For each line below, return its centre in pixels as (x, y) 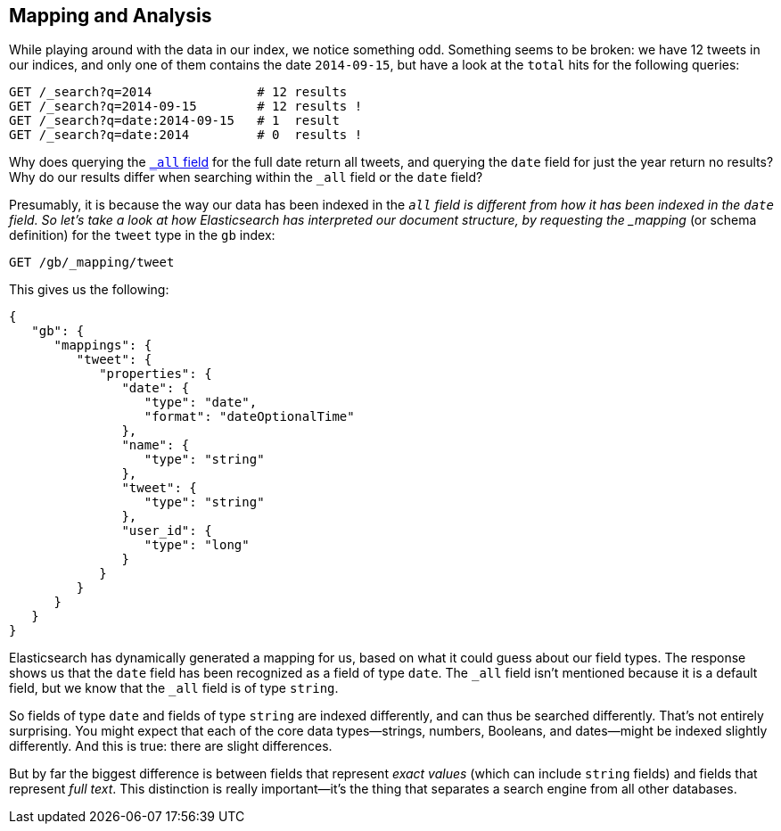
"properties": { (156, 374)
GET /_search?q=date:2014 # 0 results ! (186, 135)
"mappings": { (103, 346)
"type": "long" (197, 545)
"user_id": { (167, 531)
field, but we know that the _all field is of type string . (174, 688)
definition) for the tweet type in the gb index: (142, 235)
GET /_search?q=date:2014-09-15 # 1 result (174, 121)
